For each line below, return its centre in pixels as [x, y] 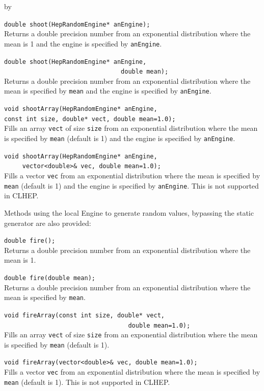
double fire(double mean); [50, 278]
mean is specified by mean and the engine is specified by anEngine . [108, 91]
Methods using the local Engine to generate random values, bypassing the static [129, 212]
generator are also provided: [48, 223]
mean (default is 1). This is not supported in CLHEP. [87, 382]
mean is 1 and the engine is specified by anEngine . [83, 43]
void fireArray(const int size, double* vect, [84, 315]
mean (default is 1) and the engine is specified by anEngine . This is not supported [131, 185]
